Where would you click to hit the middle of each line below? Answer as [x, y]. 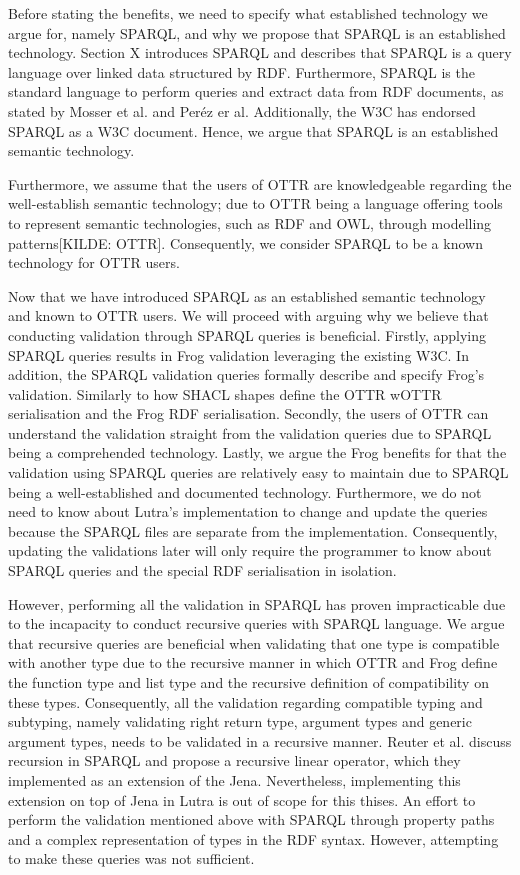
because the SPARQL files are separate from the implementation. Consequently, [253, 530]
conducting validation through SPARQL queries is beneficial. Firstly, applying [247, 334]
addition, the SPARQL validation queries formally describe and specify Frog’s [246, 374]
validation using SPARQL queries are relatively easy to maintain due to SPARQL [258, 472]
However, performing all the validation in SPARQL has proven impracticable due [257, 603]
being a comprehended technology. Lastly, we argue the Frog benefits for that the [257, 452]
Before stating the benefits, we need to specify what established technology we [248, 13]
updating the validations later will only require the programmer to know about [250, 550]
